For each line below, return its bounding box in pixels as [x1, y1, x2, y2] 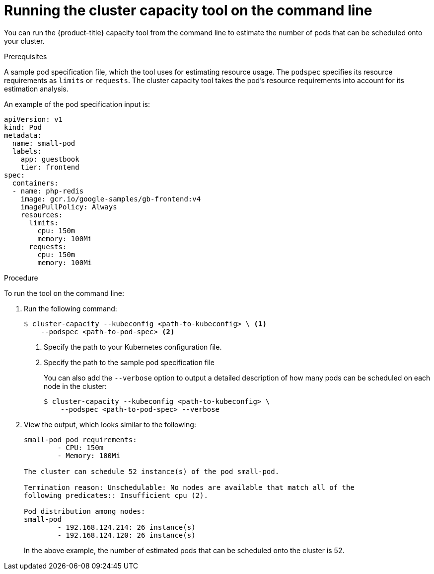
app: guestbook [20, 155, 79, 163]
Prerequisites [4, 52, 47, 61]
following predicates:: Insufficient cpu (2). [24, 491, 208, 499]
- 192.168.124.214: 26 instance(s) [57, 523, 196, 531]
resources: [20, 210, 63, 219]
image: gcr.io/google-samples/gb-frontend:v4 [20, 194, 201, 203]
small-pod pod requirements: [24, 435, 137, 444]
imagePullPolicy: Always [20, 202, 117, 211]
